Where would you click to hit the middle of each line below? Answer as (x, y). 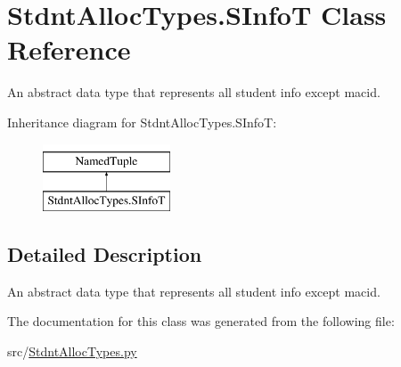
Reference (69, 49)
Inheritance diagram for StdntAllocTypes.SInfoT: (142, 122)
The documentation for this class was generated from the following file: (201, 321)
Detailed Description (105, 254)
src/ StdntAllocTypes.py (72, 351)
